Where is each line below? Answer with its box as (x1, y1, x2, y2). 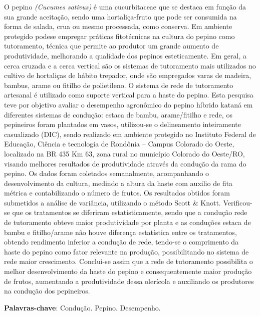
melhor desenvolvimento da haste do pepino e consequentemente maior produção (4, 266, 252, 276)
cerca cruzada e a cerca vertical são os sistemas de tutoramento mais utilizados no (4, 60, 256, 70)
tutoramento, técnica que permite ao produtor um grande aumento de (4, 40, 219, 51)
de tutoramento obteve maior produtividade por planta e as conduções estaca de (4, 217, 251, 227)
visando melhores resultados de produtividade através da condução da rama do (4, 158, 246, 168)
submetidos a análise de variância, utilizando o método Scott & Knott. (4, 197, 221, 207)
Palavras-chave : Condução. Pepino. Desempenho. (4, 302, 161, 312)
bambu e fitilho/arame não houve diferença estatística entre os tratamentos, (4, 226, 237, 237)
